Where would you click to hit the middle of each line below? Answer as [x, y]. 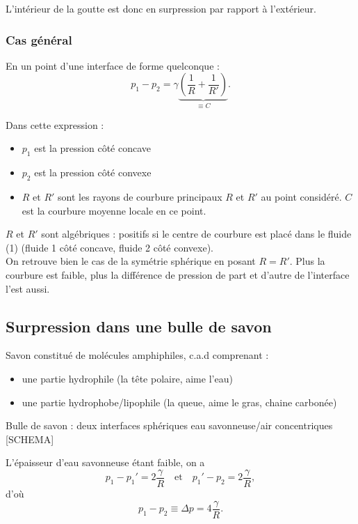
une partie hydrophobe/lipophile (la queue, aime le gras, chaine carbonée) [179, 402]
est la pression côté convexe [93, 172]
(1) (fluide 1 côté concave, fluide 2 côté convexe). [110, 247]
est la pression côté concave [93, 148]
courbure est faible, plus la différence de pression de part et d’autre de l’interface [178, 275]
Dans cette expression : [55, 124]
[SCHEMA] [30, 439]
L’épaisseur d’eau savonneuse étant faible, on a [105, 462]
